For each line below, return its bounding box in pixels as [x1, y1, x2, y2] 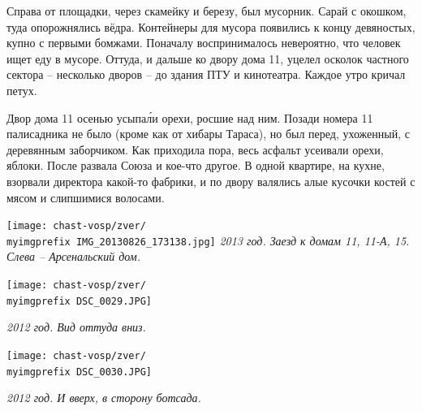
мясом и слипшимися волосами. [6, 188, 165, 205]
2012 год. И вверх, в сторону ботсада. [6, 389, 201, 406]
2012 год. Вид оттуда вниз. [6, 318, 146, 335]
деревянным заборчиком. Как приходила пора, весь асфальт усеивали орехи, [6, 141, 384, 158]
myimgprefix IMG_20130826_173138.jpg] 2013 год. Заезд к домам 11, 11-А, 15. [6, 231, 410, 249]
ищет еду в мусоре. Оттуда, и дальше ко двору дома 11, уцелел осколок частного [6, 50, 409, 67]
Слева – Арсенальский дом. [6, 248, 140, 265]
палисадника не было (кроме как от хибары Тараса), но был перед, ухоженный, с [6, 125, 410, 142]
